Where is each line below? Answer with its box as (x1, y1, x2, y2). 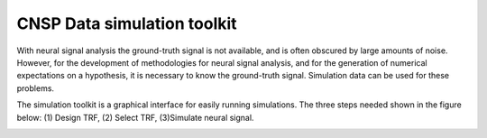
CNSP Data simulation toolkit (16, 14, 238, 33)
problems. (16, 82, 54, 94)
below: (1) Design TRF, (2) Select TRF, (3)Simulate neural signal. (16, 112, 254, 123)
